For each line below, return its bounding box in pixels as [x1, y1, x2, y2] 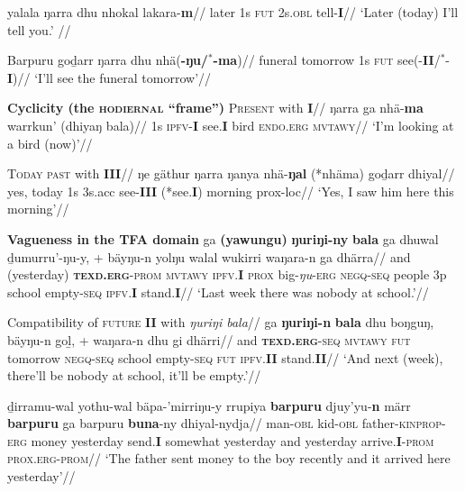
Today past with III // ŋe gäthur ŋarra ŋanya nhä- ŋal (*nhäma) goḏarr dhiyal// [7, 164, 455, 183]
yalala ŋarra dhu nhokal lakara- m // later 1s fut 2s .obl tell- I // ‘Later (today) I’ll [7, 3, 459, 21]
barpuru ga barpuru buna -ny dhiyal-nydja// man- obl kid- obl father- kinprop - [7, 414, 446, 433]
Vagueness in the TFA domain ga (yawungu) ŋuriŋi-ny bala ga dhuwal [7, 229, 439, 248]
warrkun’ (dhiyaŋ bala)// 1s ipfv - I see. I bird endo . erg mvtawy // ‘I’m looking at [7, 115, 454, 134]
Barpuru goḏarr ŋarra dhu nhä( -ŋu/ [7, 50, 208, 69]
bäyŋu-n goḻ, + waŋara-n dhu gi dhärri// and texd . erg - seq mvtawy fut [7, 330, 411, 349]
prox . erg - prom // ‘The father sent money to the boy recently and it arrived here [7, 449, 451, 468]
